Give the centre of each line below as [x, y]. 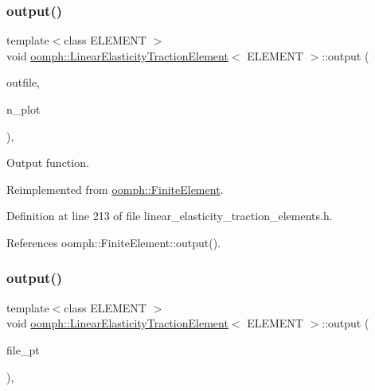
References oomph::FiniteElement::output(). [114, 242]
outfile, [23, 82]
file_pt [23, 349]
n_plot [23, 109]
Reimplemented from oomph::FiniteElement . [115, 189]
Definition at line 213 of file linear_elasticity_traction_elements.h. [170, 216]
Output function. [48, 163]
